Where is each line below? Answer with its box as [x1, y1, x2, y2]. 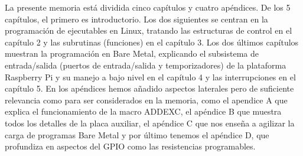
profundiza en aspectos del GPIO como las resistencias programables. [5, 140, 256, 152]
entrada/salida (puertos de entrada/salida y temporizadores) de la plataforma [5, 58, 286, 71]
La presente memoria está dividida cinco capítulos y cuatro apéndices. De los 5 [5, 1, 291, 13]
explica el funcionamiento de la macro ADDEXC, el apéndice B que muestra [5, 105, 282, 118]
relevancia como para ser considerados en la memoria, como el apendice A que [5, 93, 288, 106]
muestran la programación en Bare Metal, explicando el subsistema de [5, 47, 259, 60]
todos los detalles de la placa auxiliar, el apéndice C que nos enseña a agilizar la [5, 116, 295, 129]
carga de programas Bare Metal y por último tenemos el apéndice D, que [5, 128, 269, 141]
